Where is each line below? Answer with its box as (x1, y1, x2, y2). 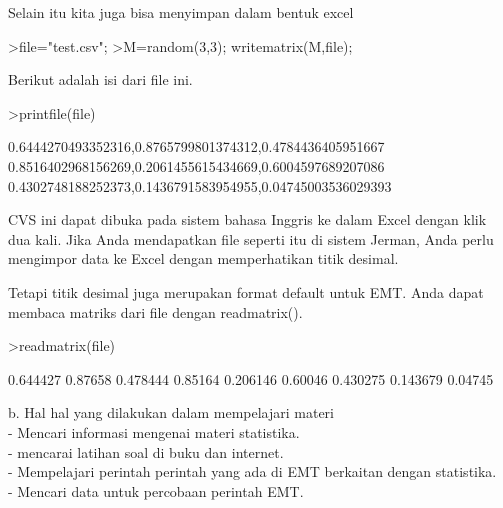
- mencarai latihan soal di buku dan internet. (8, 441, 284, 462)
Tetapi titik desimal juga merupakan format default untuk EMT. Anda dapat (8, 281, 484, 302)
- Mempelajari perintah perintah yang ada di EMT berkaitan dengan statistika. (8, 461, 497, 482)
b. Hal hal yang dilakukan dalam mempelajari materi (8, 402, 335, 423)
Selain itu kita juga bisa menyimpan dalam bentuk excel (8, 2, 354, 22)
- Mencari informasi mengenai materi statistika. (8, 421, 300, 442)
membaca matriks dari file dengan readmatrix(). (8, 301, 303, 322)
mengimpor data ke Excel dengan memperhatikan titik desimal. (8, 248, 399, 269)
